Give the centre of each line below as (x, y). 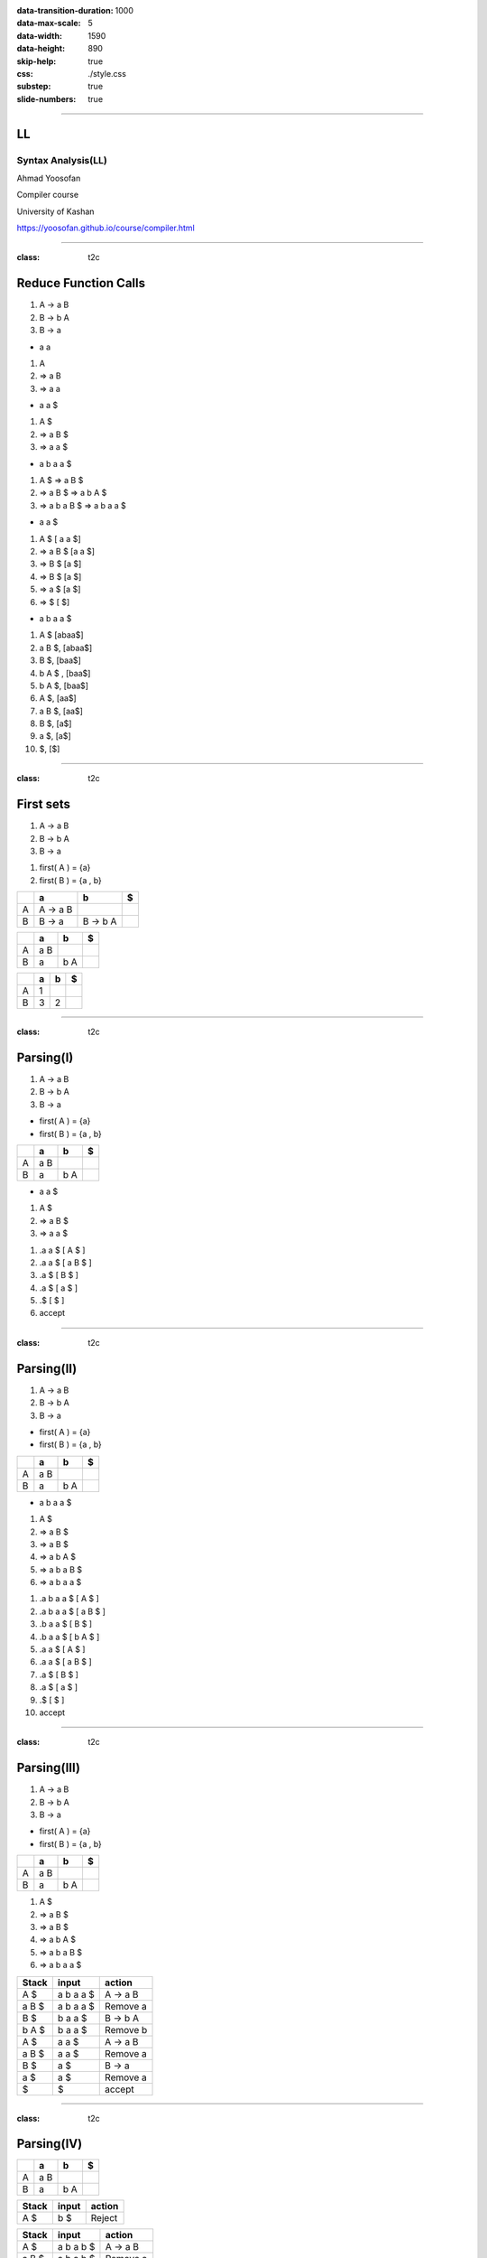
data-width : (40, 35)
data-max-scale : (49, 23)
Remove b (126, 2029)
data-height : (41, 49)
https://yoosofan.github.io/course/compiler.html (106, 228)
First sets (44, 804)
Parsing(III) (49, 1768)
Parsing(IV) (50, 2144)
